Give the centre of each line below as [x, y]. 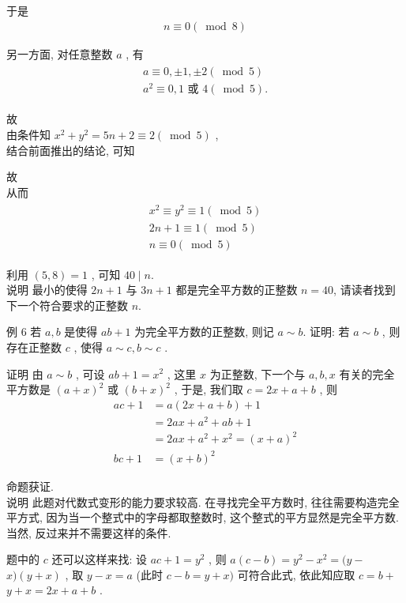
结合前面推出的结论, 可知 [71, 150]
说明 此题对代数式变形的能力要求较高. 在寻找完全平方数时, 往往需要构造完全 [203, 501]
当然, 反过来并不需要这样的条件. [89, 532]
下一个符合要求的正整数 [67, 305]
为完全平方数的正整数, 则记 [204, 332]
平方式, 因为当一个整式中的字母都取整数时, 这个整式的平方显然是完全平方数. [203, 517]
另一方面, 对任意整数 [60, 53]
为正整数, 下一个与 [258, 373]
